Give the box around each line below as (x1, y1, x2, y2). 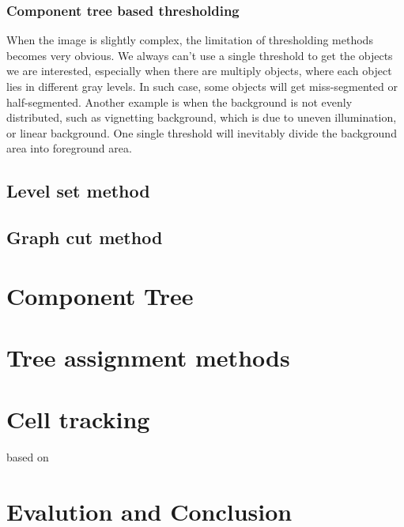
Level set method (6, 179, 150, 203)
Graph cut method (6, 225, 163, 250)
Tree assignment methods (6, 341, 290, 374)
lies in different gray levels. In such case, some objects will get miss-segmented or (6, 78, 398, 94)
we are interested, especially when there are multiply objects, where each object (6, 62, 392, 79)
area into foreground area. (6, 140, 132, 156)
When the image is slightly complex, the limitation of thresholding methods (6, 32, 373, 48)
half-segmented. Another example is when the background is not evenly (6, 93, 353, 110)
